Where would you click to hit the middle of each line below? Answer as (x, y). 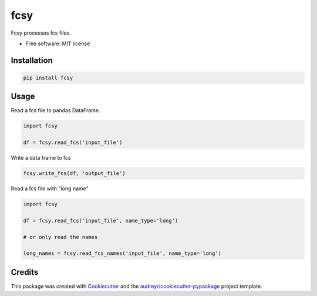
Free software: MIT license (58, 43)
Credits (25, 272)
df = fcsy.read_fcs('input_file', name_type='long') (101, 221)
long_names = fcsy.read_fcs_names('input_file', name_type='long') (122, 253)
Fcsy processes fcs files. (41, 33)
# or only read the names (60, 237)
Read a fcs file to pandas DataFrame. (55, 110)
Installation (32, 60)
